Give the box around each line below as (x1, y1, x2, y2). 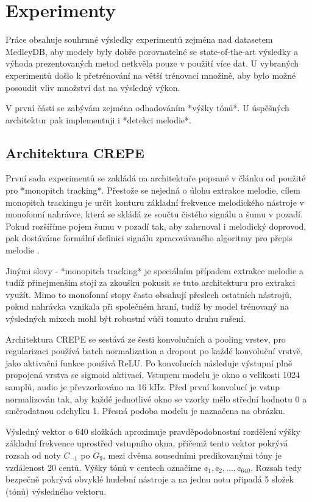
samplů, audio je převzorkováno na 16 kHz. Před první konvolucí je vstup (5, 380, 280, 393)
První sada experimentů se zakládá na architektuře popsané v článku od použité (5, 172, 306, 184)
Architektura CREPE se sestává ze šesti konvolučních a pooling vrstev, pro (5, 332, 286, 345)
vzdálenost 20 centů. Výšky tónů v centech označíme (5, 460, 202, 473)
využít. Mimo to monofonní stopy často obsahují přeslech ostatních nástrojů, (5, 288, 292, 300)
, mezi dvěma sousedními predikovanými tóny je (102, 448, 282, 461)
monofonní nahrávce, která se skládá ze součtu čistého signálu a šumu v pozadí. (5, 208, 303, 220)
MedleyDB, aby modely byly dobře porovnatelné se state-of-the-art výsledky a (5, 45, 299, 57)
